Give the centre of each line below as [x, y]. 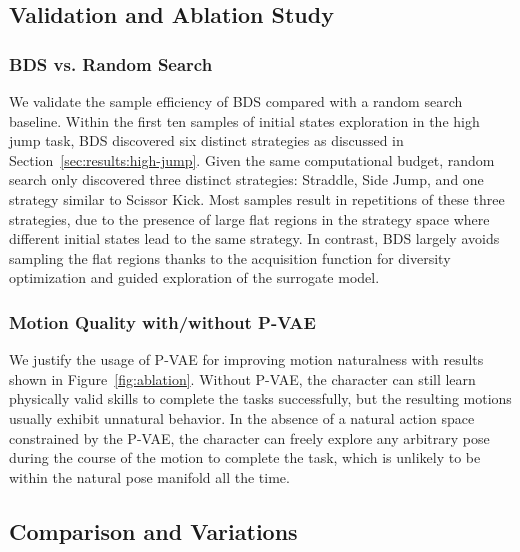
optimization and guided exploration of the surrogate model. [194, 277]
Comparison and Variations [153, 530]
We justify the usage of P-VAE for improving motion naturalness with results [246, 359]
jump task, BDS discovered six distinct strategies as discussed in [206, 140]
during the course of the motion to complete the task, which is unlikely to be [245, 457]
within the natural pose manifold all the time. [149, 476]
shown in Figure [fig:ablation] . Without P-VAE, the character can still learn [242, 378]
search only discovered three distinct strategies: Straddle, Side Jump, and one [246, 179]
